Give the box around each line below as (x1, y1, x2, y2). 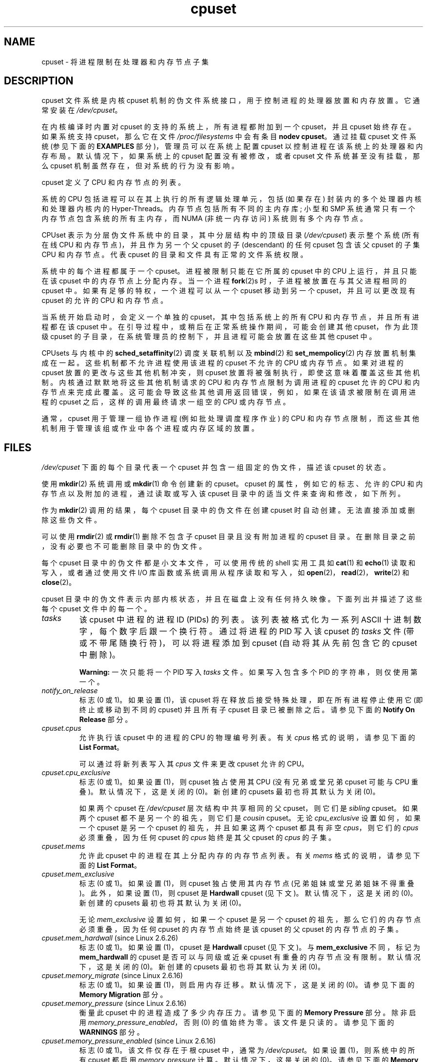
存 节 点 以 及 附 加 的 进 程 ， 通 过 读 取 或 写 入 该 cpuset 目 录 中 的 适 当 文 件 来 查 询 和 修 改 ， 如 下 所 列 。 (41, 489, 405, 498)
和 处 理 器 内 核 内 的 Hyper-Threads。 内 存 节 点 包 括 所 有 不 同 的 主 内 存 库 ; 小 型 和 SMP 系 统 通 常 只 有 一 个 (41, 204, 415, 213)
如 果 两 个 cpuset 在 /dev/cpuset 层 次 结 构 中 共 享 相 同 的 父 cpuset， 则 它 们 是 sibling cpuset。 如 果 (79, 804, 418, 813)
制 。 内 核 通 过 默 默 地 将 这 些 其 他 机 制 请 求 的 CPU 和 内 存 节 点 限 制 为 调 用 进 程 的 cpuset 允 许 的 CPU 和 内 (41, 378, 420, 387)
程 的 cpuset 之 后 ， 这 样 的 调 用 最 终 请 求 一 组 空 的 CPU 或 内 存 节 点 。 (41, 398, 290, 406)
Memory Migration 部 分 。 (79, 990, 167, 999)
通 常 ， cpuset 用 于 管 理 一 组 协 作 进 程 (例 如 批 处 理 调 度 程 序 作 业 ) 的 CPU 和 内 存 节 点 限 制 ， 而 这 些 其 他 (41, 414, 419, 423)
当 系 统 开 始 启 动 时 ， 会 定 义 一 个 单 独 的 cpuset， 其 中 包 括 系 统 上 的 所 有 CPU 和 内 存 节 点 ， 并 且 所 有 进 (41, 313, 419, 321)
